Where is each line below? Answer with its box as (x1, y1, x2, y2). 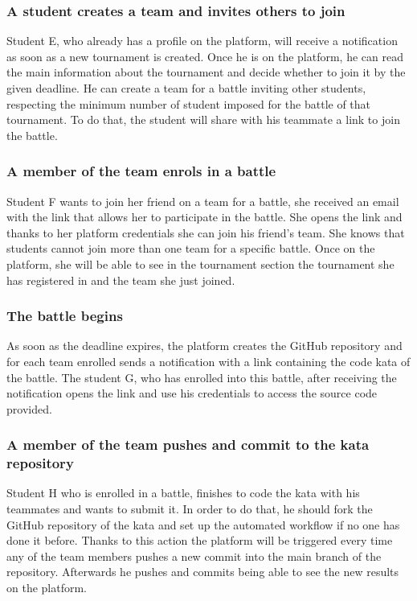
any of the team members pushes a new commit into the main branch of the (6, 547, 382, 564)
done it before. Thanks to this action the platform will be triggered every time (6, 532, 393, 549)
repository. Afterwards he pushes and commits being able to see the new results (6, 563, 399, 580)
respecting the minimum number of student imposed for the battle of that (6, 95, 371, 112)
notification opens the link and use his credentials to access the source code (6, 385, 378, 401)
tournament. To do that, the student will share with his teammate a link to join (6, 111, 400, 128)
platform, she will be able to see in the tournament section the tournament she (6, 255, 395, 272)
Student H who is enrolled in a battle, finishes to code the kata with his (6, 484, 360, 501)
